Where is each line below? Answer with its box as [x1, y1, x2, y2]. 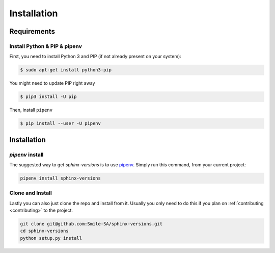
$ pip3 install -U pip [20, 94, 77, 99]
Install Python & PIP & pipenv [9, 42, 82, 49]
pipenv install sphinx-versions [20, 175, 101, 181]
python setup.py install [20, 235, 82, 241]
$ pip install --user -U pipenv [20, 120, 101, 127]
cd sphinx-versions [20, 228, 69, 234]
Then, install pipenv [9, 107, 53, 113]
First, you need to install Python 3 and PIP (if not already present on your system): [9, 54, 182, 60]
